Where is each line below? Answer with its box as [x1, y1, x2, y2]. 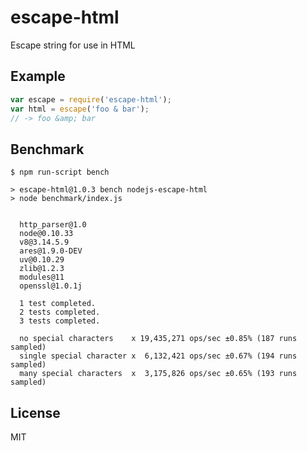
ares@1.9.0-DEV [19, 246, 83, 256]
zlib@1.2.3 [19, 264, 65, 274]
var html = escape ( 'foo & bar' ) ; [10, 104, 150, 114]
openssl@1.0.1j [19, 281, 83, 291]
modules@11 [19, 272, 65, 283]
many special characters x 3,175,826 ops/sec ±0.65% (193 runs [19, 369, 298, 379]
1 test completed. [19, 299, 97, 309]
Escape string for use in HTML [10, 39, 136, 51]
